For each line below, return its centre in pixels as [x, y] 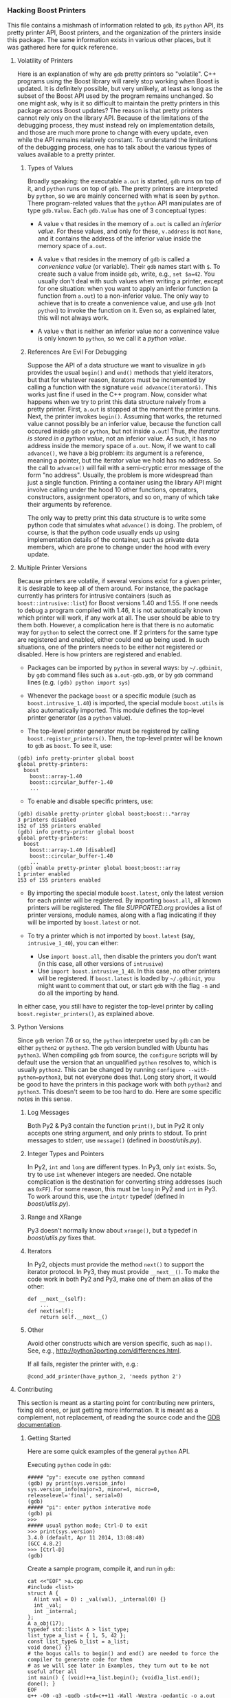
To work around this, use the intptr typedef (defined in [106, 1196]
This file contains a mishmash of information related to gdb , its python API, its [115, 26]
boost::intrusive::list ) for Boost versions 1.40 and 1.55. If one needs [118, 603]
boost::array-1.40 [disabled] [73, 850]
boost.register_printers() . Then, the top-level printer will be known [125, 738]
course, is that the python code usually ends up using [103, 532]
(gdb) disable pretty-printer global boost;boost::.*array [103, 814]
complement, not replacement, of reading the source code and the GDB [119, 1417]
